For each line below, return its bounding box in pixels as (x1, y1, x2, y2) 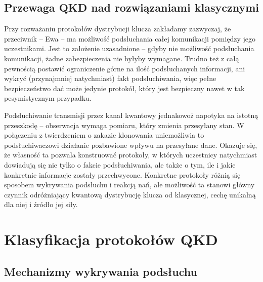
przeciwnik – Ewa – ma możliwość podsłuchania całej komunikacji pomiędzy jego (4, 33, 256, 44)
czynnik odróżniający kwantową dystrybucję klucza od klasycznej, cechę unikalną (4, 189, 256, 199)
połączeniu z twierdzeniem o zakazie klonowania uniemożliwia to (4, 130, 204, 140)
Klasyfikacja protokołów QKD (4, 229, 218, 250)
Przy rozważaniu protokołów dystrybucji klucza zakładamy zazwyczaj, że (4, 23, 231, 34)
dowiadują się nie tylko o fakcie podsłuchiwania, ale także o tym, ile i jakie (4, 159, 236, 170)
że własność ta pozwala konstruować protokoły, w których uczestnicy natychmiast (4, 149, 257, 160)
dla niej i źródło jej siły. (4, 199, 78, 210)
